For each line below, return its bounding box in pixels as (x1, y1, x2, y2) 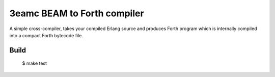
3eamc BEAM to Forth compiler (9, 8, 145, 19)
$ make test (22, 60, 47, 66)
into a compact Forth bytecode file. (9, 32, 84, 38)
